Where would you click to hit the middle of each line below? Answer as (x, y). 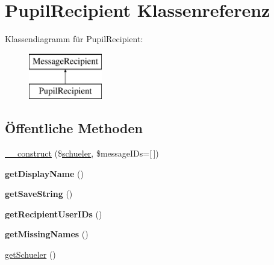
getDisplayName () (44, 173)
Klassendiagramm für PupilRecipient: (74, 39)
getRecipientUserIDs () (54, 214)
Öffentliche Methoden (74, 128)
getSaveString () (39, 194)
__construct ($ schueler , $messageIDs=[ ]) (82, 153)
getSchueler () (30, 254)
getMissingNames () (47, 234)
